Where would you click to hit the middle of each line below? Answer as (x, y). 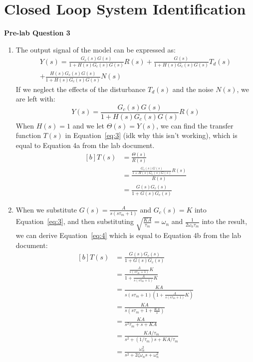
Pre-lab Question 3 (37, 33)
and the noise (193, 89)
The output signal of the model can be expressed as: (96, 49)
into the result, (225, 221)
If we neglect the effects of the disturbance (81, 89)
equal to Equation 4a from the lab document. (85, 145)
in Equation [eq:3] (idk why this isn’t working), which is (151, 135)
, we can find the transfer (195, 125)
